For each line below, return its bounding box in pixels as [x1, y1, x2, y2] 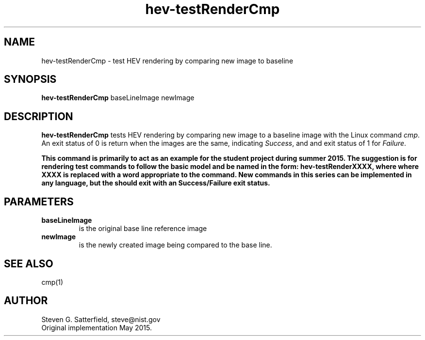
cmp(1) [41, 278, 64, 286]
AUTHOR [4, 294, 48, 307]
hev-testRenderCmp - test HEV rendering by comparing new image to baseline [41, 56, 294, 65]
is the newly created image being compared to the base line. [79, 241, 272, 249]
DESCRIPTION [4, 110, 73, 123]
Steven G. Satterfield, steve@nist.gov [41, 315, 161, 324]
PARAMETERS [4, 195, 74, 208]
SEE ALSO [4, 257, 53, 270]
